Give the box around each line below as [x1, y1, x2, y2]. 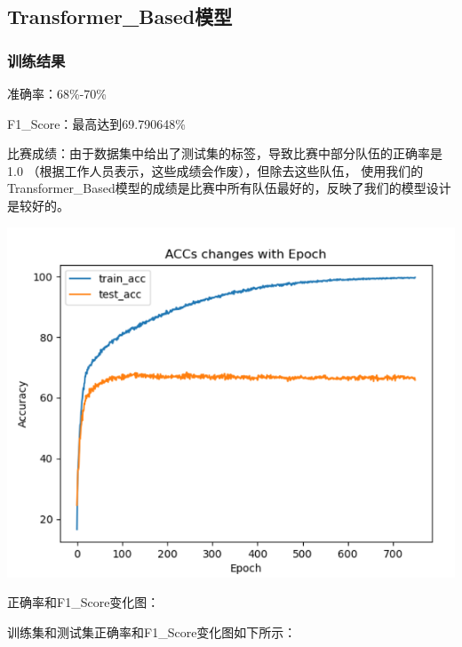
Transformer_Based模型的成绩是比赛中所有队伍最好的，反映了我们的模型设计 [7, 179, 451, 197]
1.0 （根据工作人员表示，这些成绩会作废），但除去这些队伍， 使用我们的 [7, 161, 424, 180]
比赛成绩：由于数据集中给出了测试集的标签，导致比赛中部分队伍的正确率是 [7, 144, 442, 163]
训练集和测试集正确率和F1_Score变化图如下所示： [7, 623, 297, 642]
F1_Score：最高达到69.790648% [7, 114, 186, 132]
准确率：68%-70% [7, 84, 107, 102]
